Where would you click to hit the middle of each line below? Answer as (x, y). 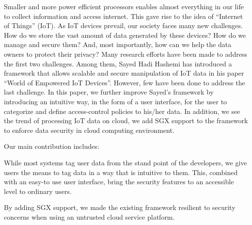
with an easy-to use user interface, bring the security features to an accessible (119, 182)
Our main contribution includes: (52, 146)
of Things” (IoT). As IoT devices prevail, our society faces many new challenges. (123, 25)
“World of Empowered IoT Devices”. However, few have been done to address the (125, 82)
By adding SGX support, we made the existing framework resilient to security (120, 207)
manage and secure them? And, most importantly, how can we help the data (118, 44)
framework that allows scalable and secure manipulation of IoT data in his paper (124, 73)
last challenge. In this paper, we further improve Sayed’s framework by (109, 92)
